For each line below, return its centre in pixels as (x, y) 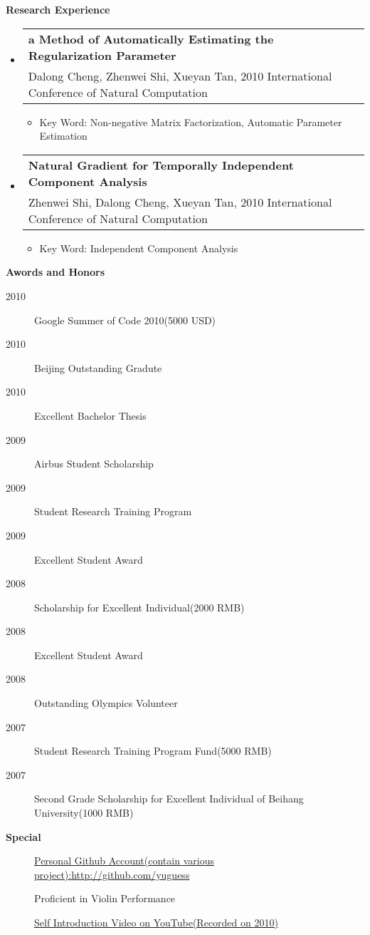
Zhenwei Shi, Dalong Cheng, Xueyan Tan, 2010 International (180, 202)
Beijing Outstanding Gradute (98, 367)
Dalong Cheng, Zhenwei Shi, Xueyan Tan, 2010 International (180, 76)
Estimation (63, 136)
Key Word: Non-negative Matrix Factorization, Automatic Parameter (191, 122)
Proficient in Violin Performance (105, 898)
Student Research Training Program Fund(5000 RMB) (153, 751)
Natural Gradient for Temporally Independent (161, 165)
